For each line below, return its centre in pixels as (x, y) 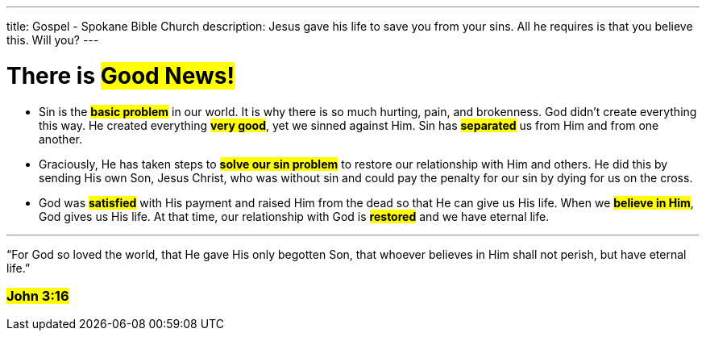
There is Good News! (120, 75)
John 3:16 (38, 295)
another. (60, 139)
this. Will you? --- (53, 40)
